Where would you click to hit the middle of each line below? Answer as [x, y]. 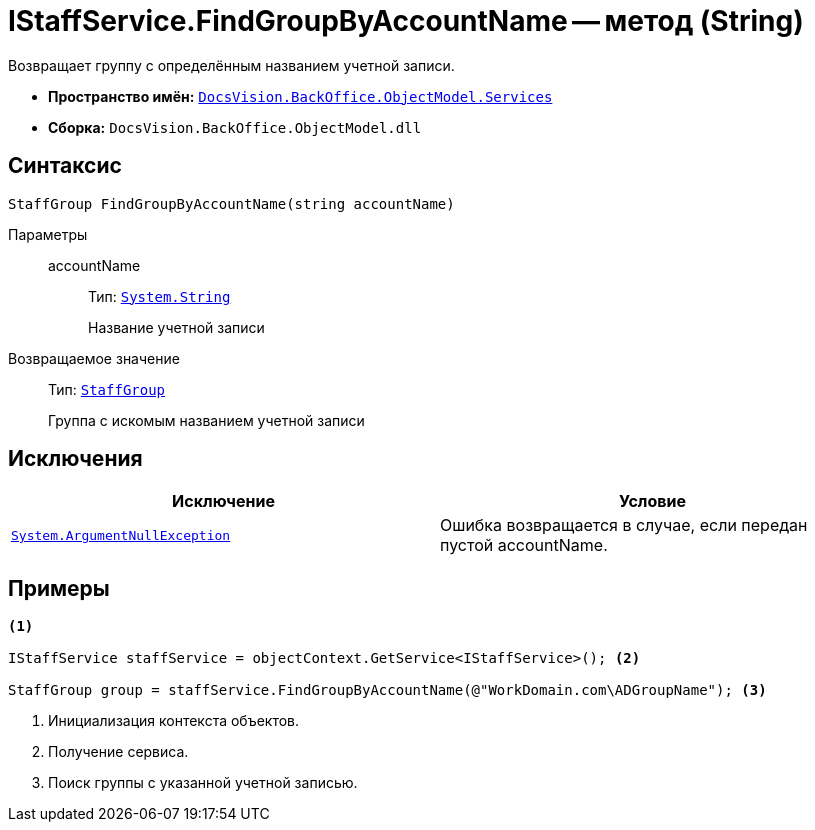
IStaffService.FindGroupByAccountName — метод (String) [406, 21]
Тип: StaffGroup [107, 389]
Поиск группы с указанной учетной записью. [203, 783]
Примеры [59, 588]
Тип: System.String [159, 296]
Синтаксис [65, 166]
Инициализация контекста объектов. [174, 721]
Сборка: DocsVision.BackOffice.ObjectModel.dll [235, 127]
